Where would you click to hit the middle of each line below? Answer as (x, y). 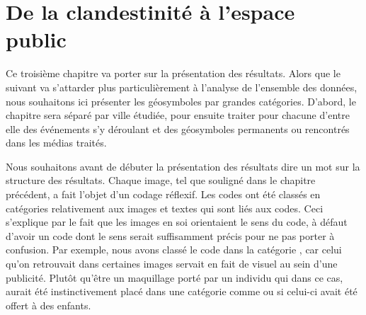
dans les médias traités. (56, 143)
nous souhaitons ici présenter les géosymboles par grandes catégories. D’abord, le (181, 101)
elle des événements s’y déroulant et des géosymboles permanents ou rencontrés (178, 128)
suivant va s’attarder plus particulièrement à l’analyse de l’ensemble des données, (182, 87)
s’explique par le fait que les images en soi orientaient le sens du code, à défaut (177, 222)
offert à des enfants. (48, 305)
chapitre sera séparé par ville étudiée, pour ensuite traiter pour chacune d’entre (178, 115)
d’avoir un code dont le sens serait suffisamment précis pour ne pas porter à (170, 235)
